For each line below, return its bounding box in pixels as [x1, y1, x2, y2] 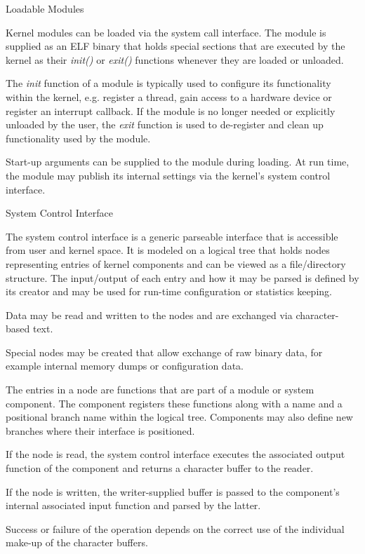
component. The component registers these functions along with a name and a [6, 396, 343, 410]
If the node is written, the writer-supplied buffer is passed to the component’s [6, 484, 340, 499]
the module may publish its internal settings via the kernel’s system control [6, 168, 331, 182]
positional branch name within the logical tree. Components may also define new [6, 410, 353, 424]
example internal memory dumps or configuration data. [6, 358, 244, 373]
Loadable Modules [6, 1, 84, 15]
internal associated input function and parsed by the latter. [6, 498, 261, 513]
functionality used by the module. [6, 130, 151, 145]
